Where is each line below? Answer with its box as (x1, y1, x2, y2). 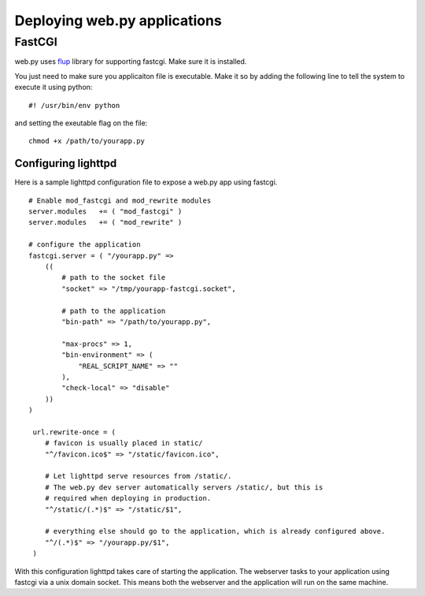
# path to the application (61, 306, 166, 315)
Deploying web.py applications (14, 12, 222, 29)
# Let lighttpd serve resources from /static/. (44, 471, 232, 481)
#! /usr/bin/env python (28, 101, 120, 110)
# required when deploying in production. (44, 494, 212, 503)
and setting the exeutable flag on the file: (14, 118, 148, 128)
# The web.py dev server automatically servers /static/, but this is (44, 482, 323, 492)
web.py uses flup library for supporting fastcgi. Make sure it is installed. (14, 57, 247, 66)
